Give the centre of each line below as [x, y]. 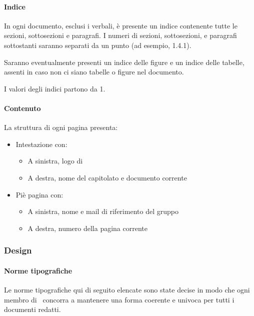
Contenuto [22, 108]
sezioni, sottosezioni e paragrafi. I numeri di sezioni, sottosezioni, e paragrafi [120, 35]
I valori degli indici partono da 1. [55, 88]
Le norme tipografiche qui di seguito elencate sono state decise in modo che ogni [127, 289]
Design [18, 250]
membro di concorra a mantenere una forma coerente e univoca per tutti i [119, 299]
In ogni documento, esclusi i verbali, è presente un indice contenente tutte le [121, 25]
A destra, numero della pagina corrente [87, 228]
